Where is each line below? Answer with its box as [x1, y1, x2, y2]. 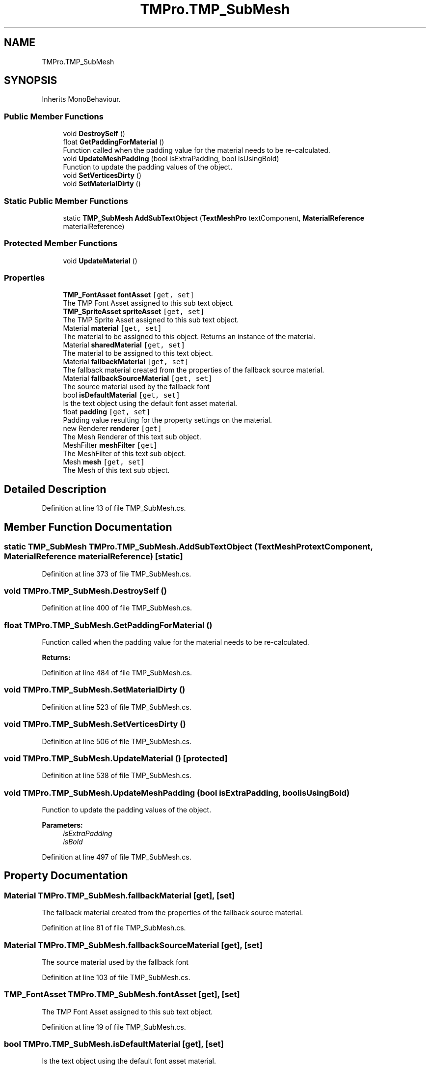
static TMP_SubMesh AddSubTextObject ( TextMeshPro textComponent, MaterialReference [63, 213, 365, 222]
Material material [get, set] [63, 324, 162, 333]
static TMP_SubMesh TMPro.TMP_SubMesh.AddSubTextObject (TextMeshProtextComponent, [4, 542, 373, 552]
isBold [63, 838, 83, 846]
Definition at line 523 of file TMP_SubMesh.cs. [42, 702, 191, 711]
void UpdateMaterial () [63, 256, 137, 265]
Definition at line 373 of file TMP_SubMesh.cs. [42, 569, 191, 578]
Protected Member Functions [4, 238, 118, 249]
